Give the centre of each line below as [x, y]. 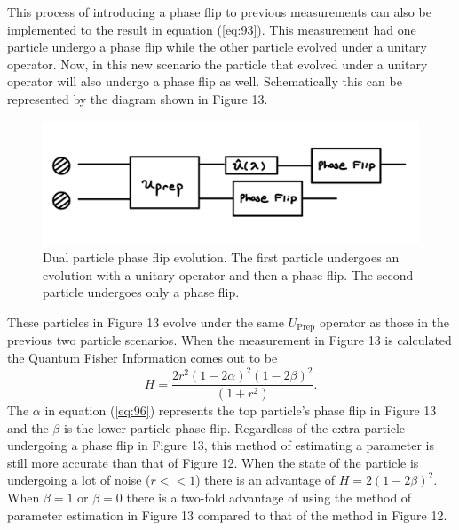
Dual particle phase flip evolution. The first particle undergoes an [221, 257]
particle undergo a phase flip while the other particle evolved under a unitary [217, 47]
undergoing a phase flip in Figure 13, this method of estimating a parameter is [221, 445]
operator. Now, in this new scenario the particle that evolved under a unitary [218, 64]
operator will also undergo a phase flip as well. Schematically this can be [205, 81]
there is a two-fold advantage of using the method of [269, 497]
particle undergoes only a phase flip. [141, 292]
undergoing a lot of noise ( [79, 480]
